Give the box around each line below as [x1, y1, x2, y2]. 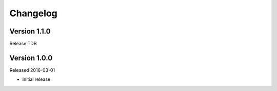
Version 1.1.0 [9, 27, 51, 36]
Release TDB [9, 41, 37, 47]
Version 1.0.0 [9, 53, 53, 62]
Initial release [22, 76, 51, 82]
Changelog [9, 8, 57, 19]
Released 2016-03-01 [9, 67, 55, 73]
